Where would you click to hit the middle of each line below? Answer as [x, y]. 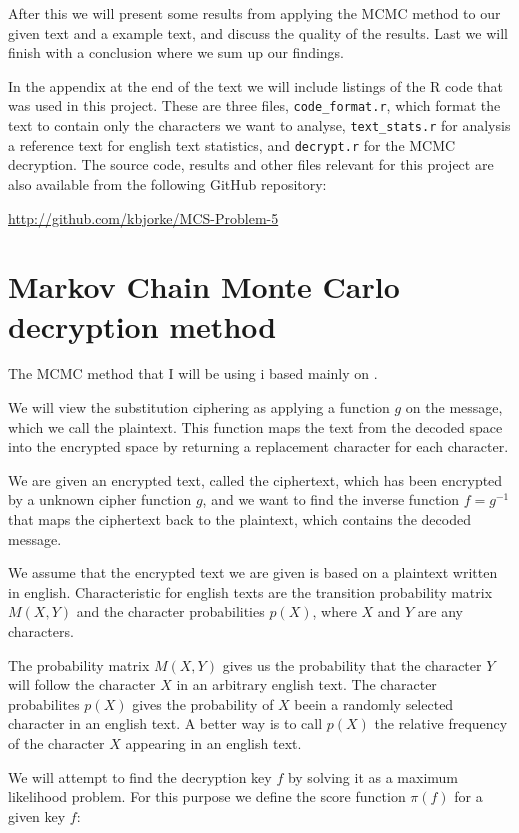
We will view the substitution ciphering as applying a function [199, 407]
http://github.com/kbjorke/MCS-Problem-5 [143, 217]
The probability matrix [79, 664]
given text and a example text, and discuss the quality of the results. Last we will [258, 32]
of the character [56, 742]
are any [440, 611]
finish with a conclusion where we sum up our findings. [176, 52]
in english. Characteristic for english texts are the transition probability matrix [250, 591]
